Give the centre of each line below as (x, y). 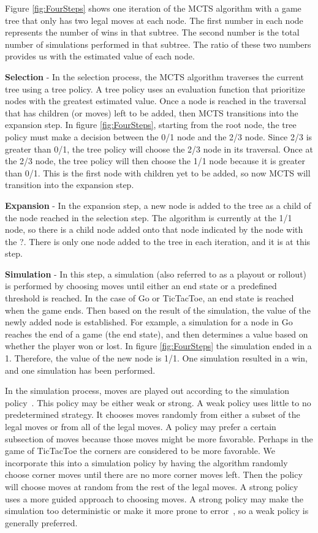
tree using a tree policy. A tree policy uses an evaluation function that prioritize (155, 89)
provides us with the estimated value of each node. (100, 56)
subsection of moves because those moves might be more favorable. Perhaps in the (159, 438)
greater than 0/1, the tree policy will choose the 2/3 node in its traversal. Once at (159, 149)
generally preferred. (41, 522)
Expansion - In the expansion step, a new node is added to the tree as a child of (158, 205)
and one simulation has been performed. (80, 370)
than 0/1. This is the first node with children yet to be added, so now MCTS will (158, 172)
